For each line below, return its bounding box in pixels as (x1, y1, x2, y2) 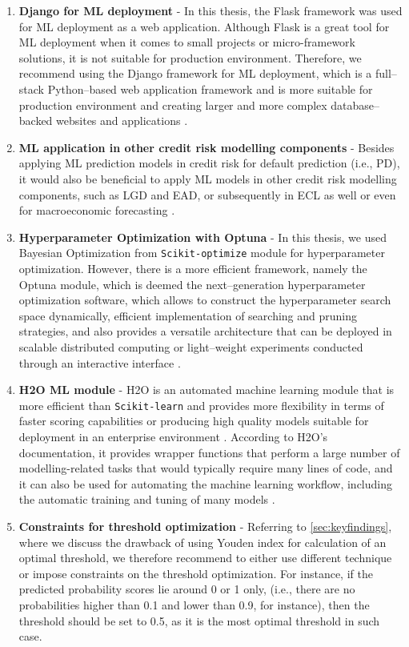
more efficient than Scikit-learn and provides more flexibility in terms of (18, 396, 384, 413)
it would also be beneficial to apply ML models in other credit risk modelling (18, 170, 397, 187)
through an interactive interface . (18, 354, 181, 371)
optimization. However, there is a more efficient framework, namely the (18, 259, 367, 276)
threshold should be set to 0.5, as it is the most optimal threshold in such (18, 612, 380, 629)
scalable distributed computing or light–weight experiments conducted (18, 338, 363, 355)
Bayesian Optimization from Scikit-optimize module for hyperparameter (18, 244, 385, 261)
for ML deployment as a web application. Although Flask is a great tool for (18, 18, 390, 34)
